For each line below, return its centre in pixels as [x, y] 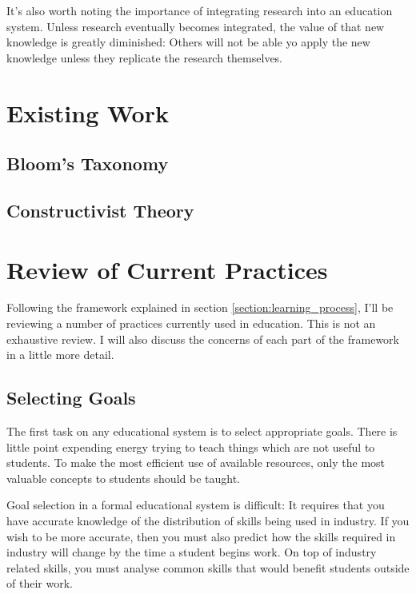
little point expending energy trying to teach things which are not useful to [191, 446]
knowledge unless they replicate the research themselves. [145, 57]
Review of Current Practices [167, 269]
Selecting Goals [71, 398]
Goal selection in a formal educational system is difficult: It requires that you [196, 505]
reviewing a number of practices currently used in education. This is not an [191, 323]
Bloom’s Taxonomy [88, 163]
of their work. [40, 583]
